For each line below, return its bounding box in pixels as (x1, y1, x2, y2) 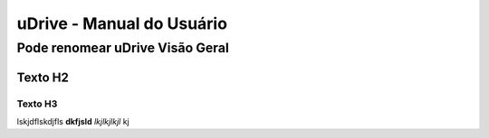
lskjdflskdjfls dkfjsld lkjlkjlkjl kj (16, 115, 130, 126)
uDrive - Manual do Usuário (16, 14, 228, 33)
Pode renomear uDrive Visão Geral (16, 40, 230, 56)
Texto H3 (16, 97, 58, 110)
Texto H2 (16, 69, 70, 85)
